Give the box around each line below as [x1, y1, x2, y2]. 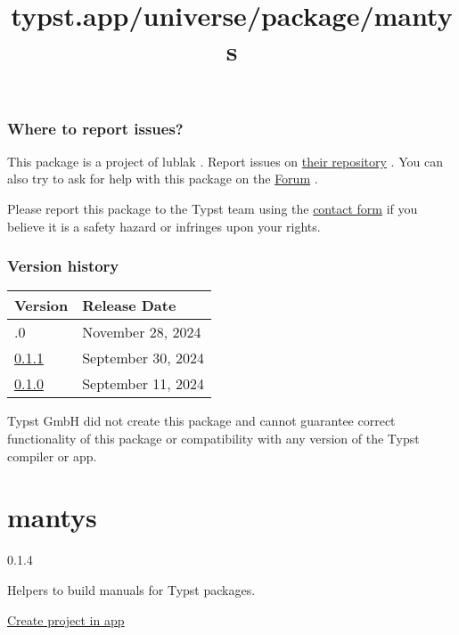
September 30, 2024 [82, 347, 205, 369]
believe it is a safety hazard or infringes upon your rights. [7, 216, 321, 235]
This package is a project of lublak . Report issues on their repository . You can [7, 151, 443, 170]
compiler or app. [7, 446, 97, 465]
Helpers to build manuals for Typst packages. [7, 580, 256, 598]
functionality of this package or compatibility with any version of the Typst [7, 429, 420, 448]
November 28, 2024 [82, 322, 201, 343]
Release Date [82, 295, 176, 316]
